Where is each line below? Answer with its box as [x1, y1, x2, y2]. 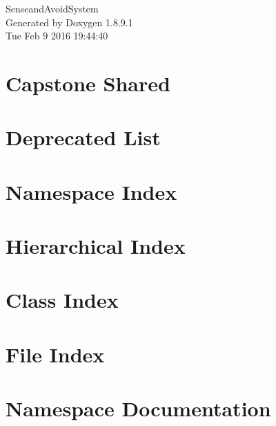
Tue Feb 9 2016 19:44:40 [6, 28, 108, 43]
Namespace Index [6, 177, 177, 205]
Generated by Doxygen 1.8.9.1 [6, 15, 133, 29]
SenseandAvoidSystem [6, 1, 99, 15]
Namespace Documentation [6, 394, 271, 423]
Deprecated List [6, 123, 161, 151]
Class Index [6, 286, 119, 314]
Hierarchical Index [6, 232, 186, 260]
